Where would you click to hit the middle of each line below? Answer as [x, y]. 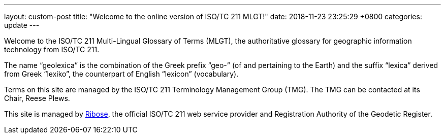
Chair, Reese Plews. [37, 98]
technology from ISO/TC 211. [52, 49]
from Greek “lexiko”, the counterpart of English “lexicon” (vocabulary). [121, 74]
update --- [22, 25]
